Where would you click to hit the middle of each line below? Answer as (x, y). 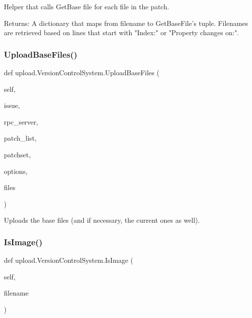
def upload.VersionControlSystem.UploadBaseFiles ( (82, 72)
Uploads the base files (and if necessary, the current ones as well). (102, 220)
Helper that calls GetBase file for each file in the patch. (87, 6)
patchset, (17, 154)
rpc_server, (21, 121)
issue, (12, 105)
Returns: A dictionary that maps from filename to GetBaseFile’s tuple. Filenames (126, 23)
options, (16, 171)
